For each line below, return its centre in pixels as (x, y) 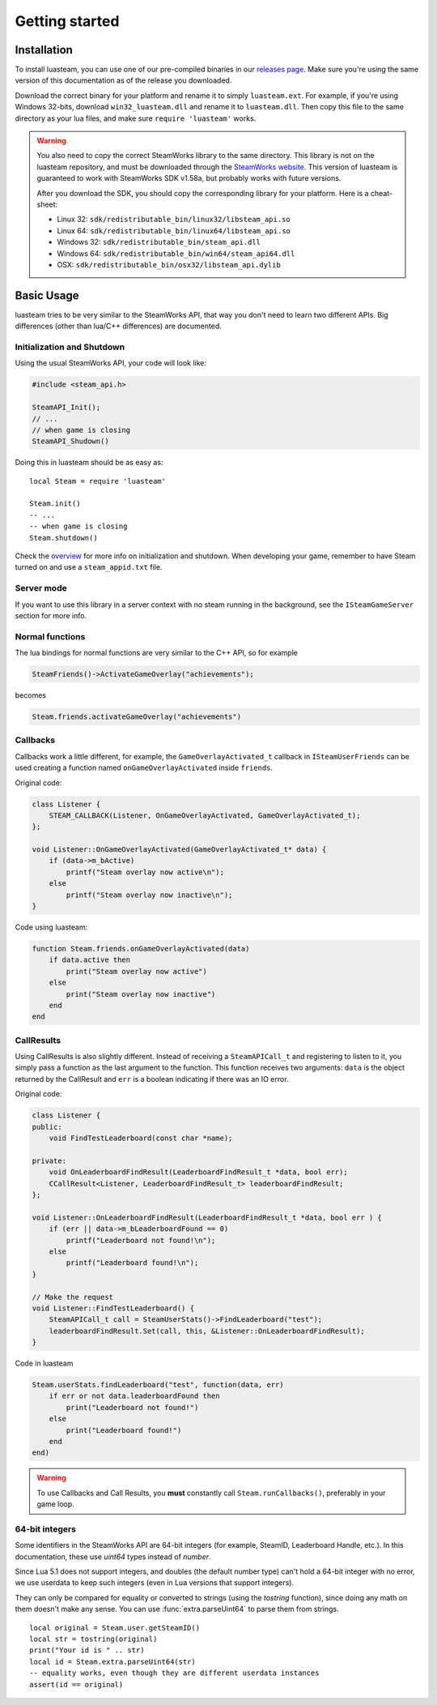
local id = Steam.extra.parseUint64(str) (112, 1662)
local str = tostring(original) (93, 1639)
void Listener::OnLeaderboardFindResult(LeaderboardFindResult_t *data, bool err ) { (207, 1217)
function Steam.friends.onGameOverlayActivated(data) (141, 949)
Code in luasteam (44, 1363)
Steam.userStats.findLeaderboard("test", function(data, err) (158, 1385)
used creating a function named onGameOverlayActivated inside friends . (144, 768)
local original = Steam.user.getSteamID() (115, 1628)
